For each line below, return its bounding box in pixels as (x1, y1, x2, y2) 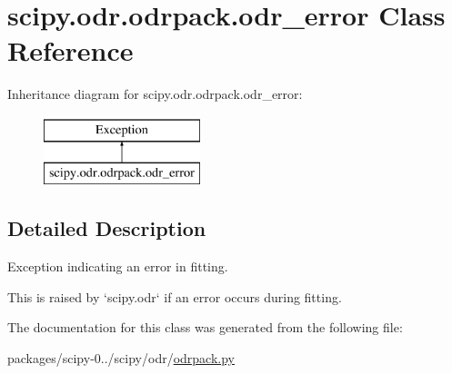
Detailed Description (7, 214, 206, 242)
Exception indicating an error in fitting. (7, 257, 228, 276)
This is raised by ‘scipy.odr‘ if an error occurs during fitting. (7, 287, 342, 306)
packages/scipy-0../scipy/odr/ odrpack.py (7, 349, 236, 368)
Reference (7, 32, 134, 69)
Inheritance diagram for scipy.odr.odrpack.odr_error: (7, 84, 303, 103)
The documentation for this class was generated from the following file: (7, 318, 403, 337)
